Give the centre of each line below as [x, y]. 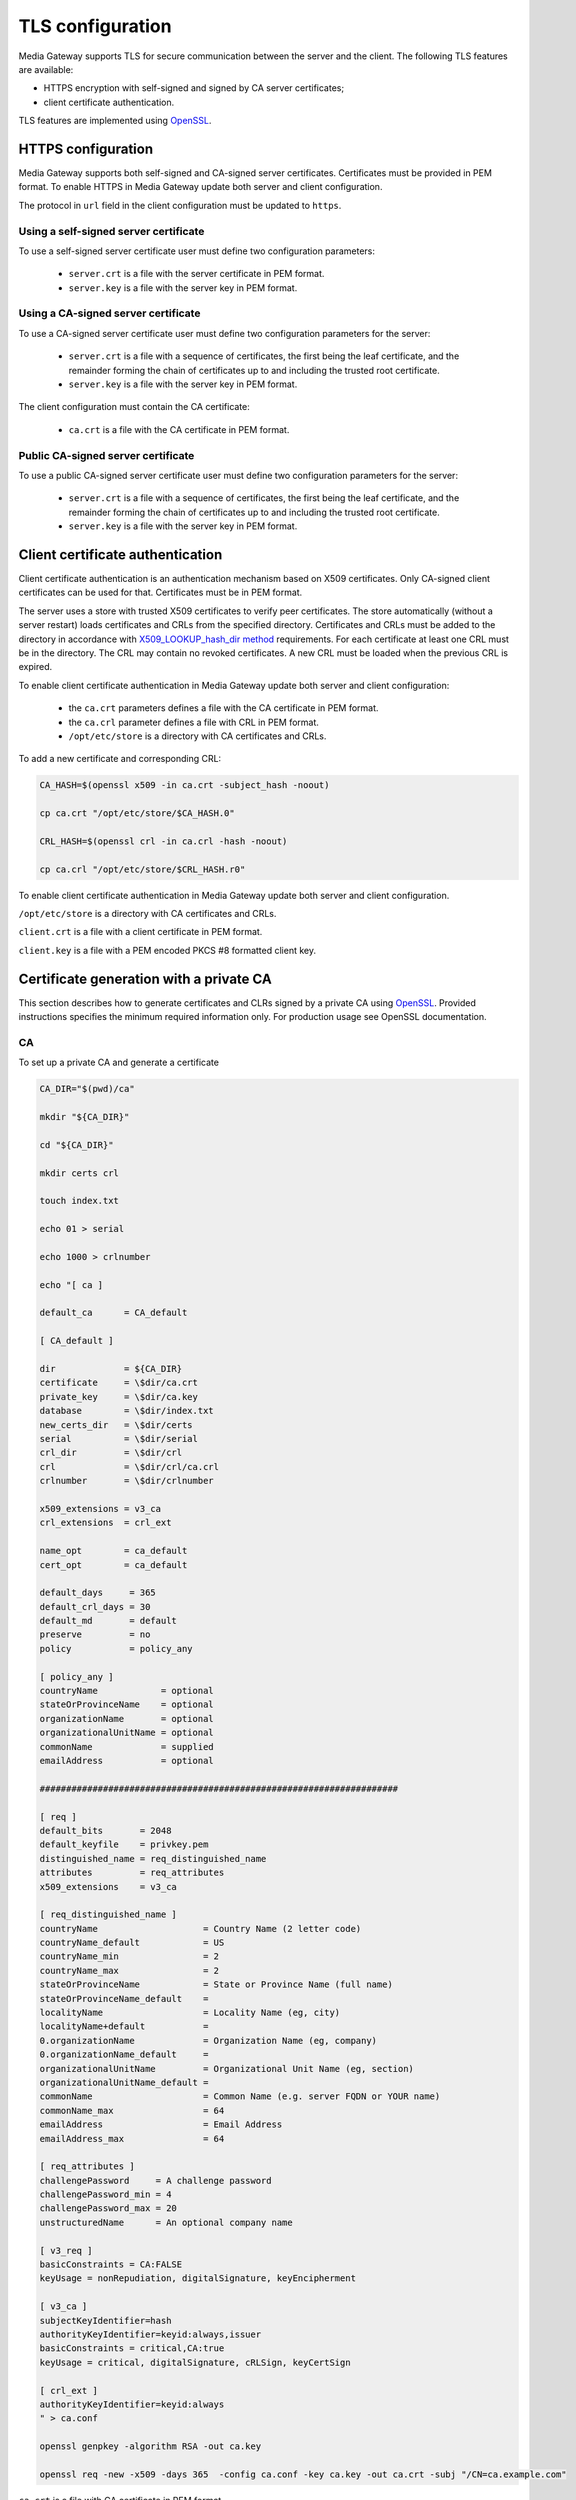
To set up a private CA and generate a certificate [119, 1062]
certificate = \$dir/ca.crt [119, 1383]
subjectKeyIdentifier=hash [105, 2320]
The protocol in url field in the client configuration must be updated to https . [180, 205]
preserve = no [95, 1634]
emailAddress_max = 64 [132, 2138]
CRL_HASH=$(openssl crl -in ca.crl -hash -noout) [163, 841]
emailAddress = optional [126, 1760]
